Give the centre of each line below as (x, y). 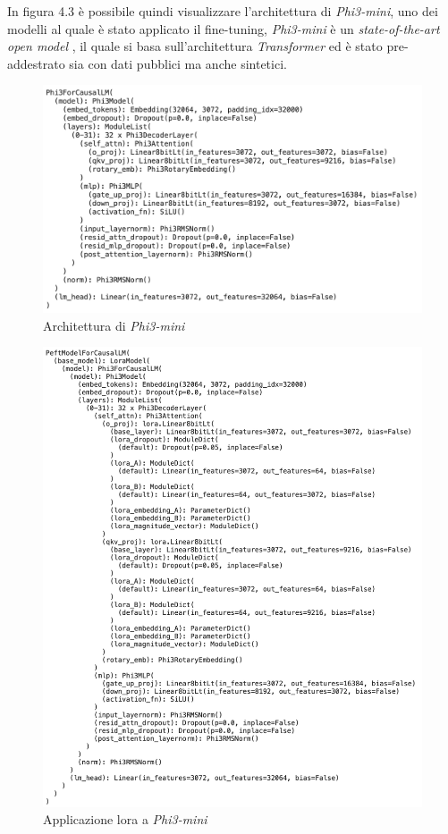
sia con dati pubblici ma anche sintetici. (178, 63)
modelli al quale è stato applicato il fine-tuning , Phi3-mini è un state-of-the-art (224, 28)
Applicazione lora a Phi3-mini (125, 819)
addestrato (36, 63)
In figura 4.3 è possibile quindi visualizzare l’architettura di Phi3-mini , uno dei (223, 11)
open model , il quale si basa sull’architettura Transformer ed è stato (195, 46)
